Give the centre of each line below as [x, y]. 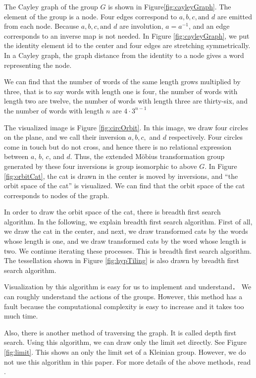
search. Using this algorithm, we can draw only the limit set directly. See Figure [125, 342]
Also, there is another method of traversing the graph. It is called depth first [120, 332]
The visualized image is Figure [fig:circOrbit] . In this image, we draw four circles [126, 127]
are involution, [141, 26]
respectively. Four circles [206, 137]
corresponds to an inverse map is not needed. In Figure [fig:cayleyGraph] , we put [127, 35]
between [16, 156]
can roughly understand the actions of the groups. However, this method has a [123, 297]
